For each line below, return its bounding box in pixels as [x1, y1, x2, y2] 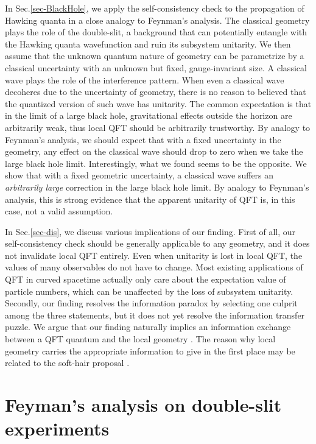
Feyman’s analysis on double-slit [5, 392, 282, 417]
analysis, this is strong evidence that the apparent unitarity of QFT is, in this [5, 192, 295, 205]
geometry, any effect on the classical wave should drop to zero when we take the [5, 145, 303, 158]
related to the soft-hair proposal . [5, 356, 130, 369]
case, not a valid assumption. [5, 205, 113, 217]
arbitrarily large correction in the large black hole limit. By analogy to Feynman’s [5, 180, 309, 193]
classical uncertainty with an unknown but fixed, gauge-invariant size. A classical [5, 61, 307, 74]
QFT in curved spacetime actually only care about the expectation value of [5, 273, 286, 286]
